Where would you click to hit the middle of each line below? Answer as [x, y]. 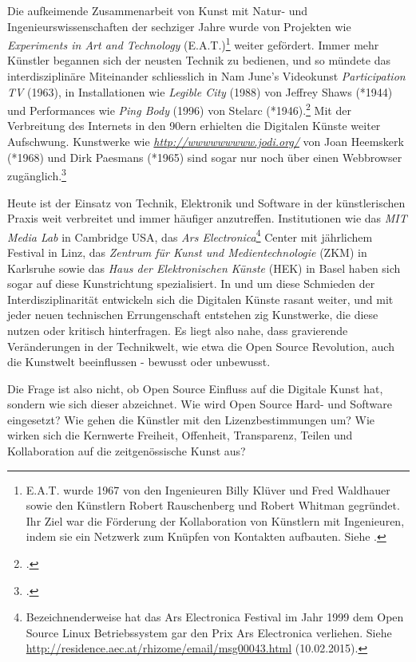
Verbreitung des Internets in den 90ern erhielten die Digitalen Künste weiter [194, 126]
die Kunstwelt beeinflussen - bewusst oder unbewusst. [139, 362]
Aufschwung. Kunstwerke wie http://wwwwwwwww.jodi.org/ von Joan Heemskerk [206, 142]
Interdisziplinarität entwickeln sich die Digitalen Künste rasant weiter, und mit [200, 299]
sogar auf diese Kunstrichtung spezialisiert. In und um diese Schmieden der [191, 284]
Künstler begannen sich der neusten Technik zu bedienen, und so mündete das [199, 60]
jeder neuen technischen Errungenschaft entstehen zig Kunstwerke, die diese [193, 315]
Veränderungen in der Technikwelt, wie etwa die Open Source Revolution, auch [201, 346]
